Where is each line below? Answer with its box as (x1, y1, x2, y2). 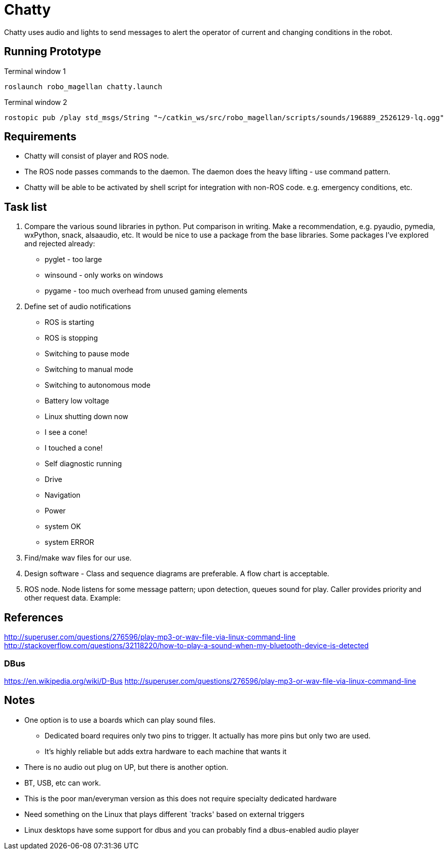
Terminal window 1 (4, 66, 66, 76)
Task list (4, 200, 47, 213)
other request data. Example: (24, 593, 121, 603)
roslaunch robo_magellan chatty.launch (4, 82, 162, 91)
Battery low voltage (45, 396, 109, 405)
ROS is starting (45, 318, 94, 327)
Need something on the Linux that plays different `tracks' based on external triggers (24, 809, 305, 819)
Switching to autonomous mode (45, 381, 151, 390)
